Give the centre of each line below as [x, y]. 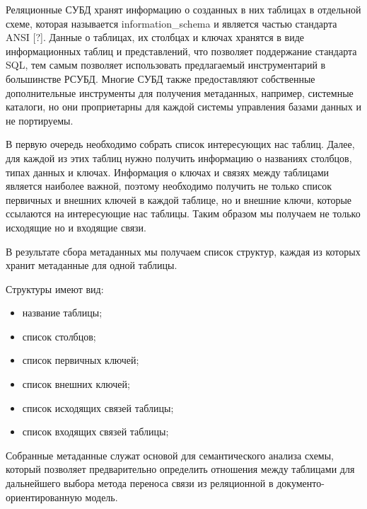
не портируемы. [40, 120]
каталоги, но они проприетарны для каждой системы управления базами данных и [183, 107]
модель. [101, 497]
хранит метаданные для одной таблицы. [92, 265]
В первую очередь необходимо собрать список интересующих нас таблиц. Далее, [180, 144]
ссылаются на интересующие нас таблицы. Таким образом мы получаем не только [183, 213]
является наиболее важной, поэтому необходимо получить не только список [169, 186]
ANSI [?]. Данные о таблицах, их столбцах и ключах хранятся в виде [155, 37]
